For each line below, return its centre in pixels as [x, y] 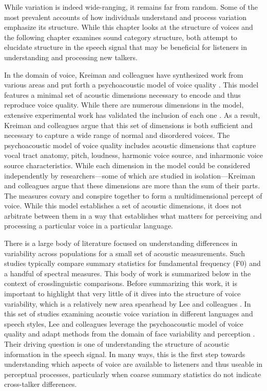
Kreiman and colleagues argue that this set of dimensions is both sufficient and [128, 125]
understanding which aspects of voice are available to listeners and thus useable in [133, 364]
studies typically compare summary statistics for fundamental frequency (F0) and [132, 263]
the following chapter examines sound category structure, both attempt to [121, 37]
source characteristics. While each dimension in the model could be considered [127, 165]
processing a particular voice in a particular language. [89, 226]
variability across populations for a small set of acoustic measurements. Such [125, 253]
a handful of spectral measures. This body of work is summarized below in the [128, 273]
